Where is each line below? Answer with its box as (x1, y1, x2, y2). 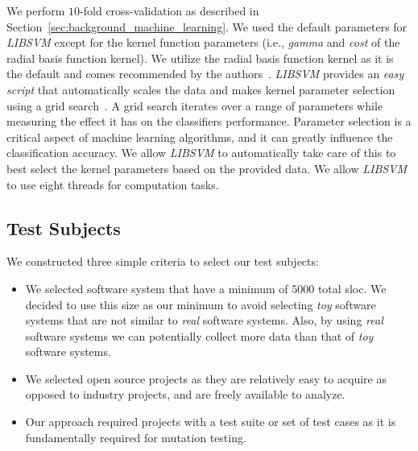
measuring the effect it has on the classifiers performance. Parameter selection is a (6, 113, 412, 130)
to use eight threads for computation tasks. (6, 176, 219, 192)
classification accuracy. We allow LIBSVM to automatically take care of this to (6, 144, 396, 161)
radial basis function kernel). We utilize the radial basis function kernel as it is (6, 49, 394, 66)
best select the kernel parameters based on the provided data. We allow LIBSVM (6, 159, 408, 176)
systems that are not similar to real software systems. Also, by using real (25, 312, 383, 329)
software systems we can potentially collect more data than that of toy (25, 327, 374, 344)
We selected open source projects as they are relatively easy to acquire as (25, 370, 387, 387)
